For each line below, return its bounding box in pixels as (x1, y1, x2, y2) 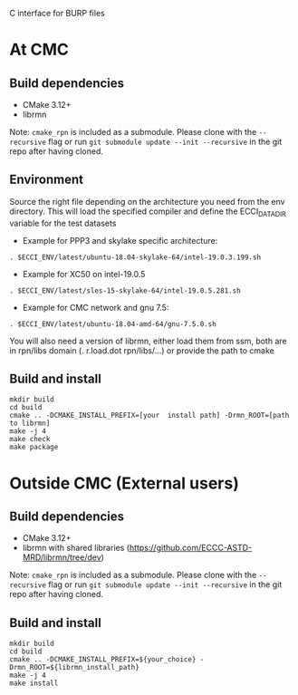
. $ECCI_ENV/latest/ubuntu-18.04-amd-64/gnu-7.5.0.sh (9, 319, 217, 329)
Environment (9, 172, 84, 188)
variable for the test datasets (9, 217, 117, 228)
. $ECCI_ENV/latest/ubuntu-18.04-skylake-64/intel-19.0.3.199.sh (9, 253, 261, 262)
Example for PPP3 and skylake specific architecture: (22, 235, 218, 246)
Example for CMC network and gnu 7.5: (22, 302, 169, 313)
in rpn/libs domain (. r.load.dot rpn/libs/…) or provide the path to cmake (9, 344, 274, 356)
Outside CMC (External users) (9, 473, 240, 493)
